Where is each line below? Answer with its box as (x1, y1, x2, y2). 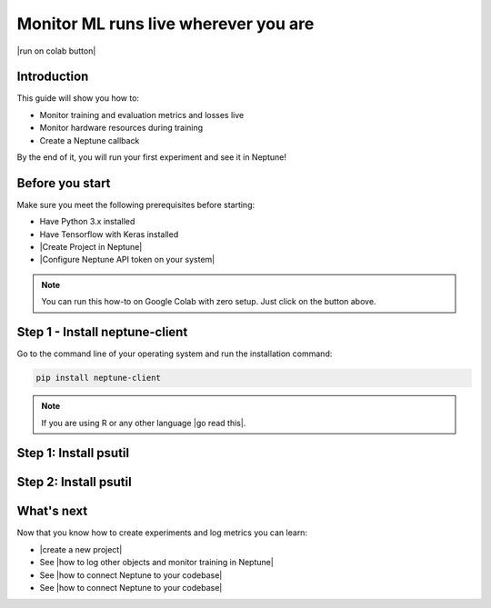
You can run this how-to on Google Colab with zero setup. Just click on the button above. (41, 296, 376, 307)
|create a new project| (39, 543, 123, 554)
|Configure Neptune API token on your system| (39, 254, 215, 265)
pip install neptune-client (35, 373, 161, 384)
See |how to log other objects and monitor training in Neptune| (39, 557, 275, 568)
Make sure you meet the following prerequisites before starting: (16, 199, 255, 210)
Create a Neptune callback (39, 135, 140, 145)
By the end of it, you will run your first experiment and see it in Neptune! (16, 152, 286, 163)
